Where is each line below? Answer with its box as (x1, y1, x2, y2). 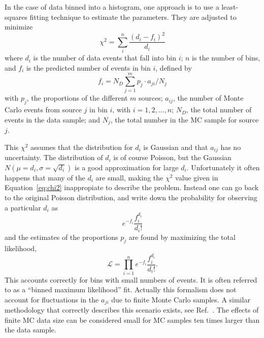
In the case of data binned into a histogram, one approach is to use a (5, 2, 219, 12)
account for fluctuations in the (5, 294, 99, 304)
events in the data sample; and (5, 114, 100, 125)
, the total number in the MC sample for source (110, 114, 259, 125)
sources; (138, 93, 163, 103)
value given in (175, 172, 218, 182)
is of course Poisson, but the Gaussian (113, 152, 232, 163)
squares (5, 11, 27, 22)
